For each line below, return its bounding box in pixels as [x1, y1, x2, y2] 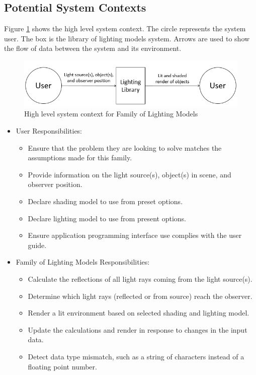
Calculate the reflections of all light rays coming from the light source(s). [28, 274, 252, 284]
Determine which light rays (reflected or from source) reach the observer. [28, 290, 252, 301]
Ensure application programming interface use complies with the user [28, 230, 242, 240]
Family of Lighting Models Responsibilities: [16, 257, 150, 267]
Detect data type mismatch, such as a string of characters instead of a [28, 351, 244, 361]
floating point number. [28, 361, 97, 371]
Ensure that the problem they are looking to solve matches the [28, 142, 222, 153]
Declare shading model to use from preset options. [28, 196, 183, 207]
